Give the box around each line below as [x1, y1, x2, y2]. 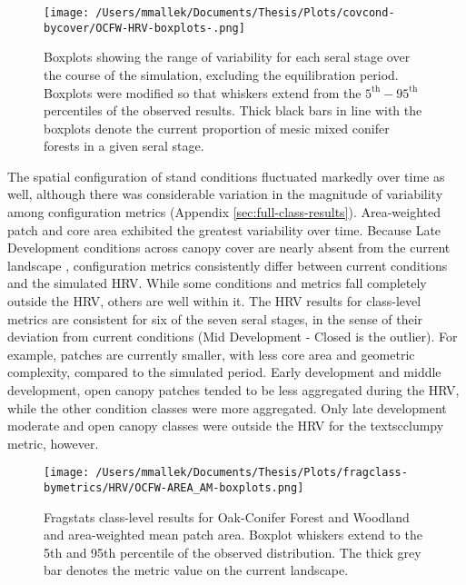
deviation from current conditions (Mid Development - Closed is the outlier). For [7, 327, 458, 346]
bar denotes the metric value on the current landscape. [44, 560, 349, 580]
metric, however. [7, 433, 99, 452]
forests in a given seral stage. [44, 136, 204, 155]
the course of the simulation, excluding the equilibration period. [44, 64, 399, 84]
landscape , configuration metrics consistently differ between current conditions [7, 255, 448, 274]
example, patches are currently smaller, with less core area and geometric [7, 344, 415, 363]
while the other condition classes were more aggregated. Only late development [7, 398, 447, 417]
